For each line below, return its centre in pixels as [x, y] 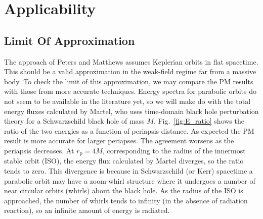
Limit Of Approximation [70, 40]
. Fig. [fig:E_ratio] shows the [199, 121]
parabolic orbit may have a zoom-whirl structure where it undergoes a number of [130, 180]
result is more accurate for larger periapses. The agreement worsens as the [119, 141]
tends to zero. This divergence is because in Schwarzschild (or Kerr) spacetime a [128, 170]
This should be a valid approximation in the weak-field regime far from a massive [130, 71]
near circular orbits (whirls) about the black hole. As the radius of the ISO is [124, 190]
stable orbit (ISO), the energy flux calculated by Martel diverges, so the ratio [124, 161]
